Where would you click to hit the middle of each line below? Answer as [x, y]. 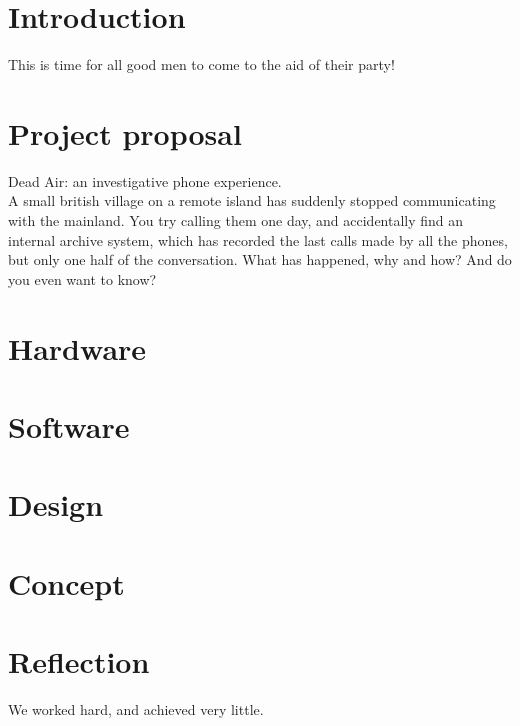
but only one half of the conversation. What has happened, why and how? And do [260, 259]
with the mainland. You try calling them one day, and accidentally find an [236, 220]
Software [69, 425]
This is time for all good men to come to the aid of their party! [201, 64]
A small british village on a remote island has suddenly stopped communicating [252, 200]
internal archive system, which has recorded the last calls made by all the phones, [258, 239]
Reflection [79, 661]
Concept [66, 582]
